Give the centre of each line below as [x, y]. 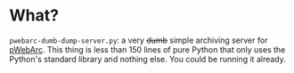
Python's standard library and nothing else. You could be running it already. [148, 59]
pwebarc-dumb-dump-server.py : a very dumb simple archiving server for [139, 40]
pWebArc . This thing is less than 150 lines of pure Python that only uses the [147, 49]
